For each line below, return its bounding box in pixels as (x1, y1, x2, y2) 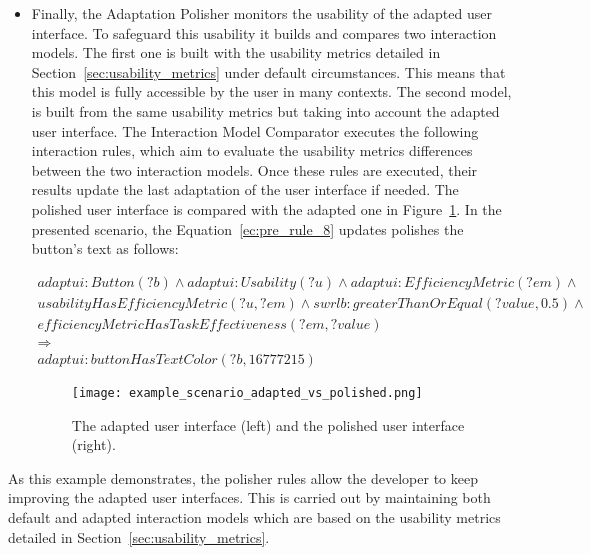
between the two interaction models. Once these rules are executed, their (31, 159, 478, 180)
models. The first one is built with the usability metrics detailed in (31, 42, 441, 63)
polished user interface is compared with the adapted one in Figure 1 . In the (31, 198, 502, 219)
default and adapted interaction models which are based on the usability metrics (8, 506, 501, 527)
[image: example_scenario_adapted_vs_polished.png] (71, 385, 423, 400)
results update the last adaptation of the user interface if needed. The (31, 179, 459, 200)
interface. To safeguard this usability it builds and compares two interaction (31, 22, 497, 43)
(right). (71, 434, 116, 455)
